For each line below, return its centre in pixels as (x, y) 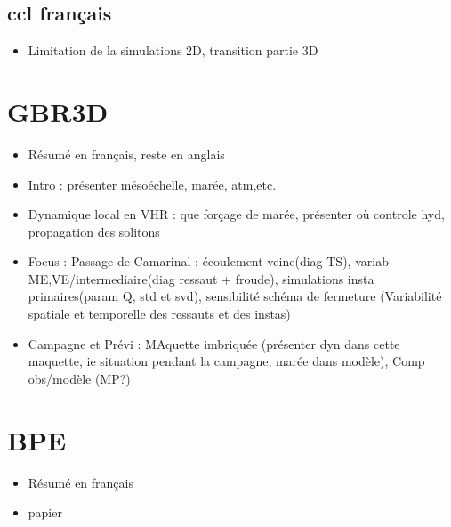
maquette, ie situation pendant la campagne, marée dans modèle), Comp (226, 361)
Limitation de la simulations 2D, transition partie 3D (173, 50)
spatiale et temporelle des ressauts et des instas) (159, 314)
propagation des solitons (94, 231)
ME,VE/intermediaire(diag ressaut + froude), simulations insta (201, 278)
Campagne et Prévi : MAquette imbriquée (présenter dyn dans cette (214, 343)
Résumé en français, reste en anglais (126, 154)
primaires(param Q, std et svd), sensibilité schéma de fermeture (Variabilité (235, 296)
